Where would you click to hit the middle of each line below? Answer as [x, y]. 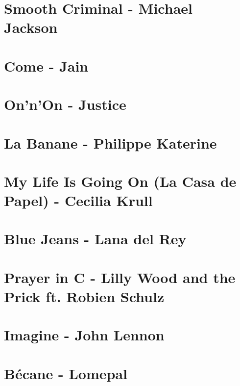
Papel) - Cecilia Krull [78, 200]
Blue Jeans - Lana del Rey [95, 239]
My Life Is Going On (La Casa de [120, 181]
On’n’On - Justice [65, 104]
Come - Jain [46, 65]
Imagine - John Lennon [84, 335]
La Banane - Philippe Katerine [110, 142]
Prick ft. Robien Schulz [84, 296]
